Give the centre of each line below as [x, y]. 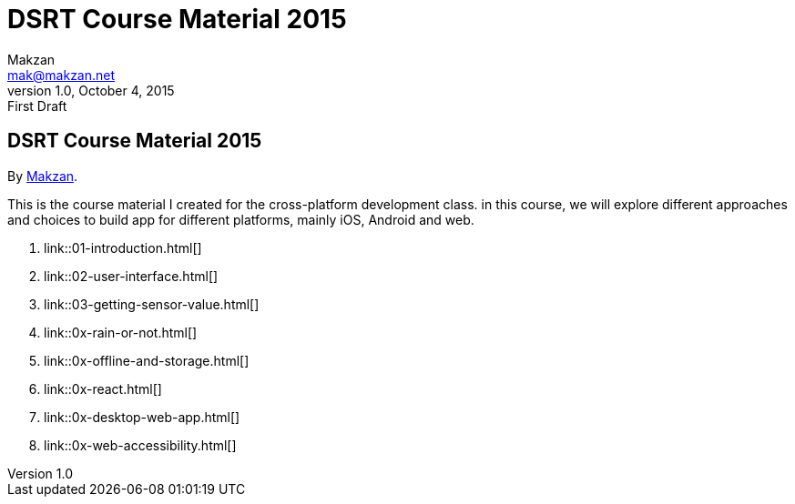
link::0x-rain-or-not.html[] [121, 332]
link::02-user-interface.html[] [131, 276]
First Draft [37, 106]
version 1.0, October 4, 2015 [91, 90]
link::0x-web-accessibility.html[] [140, 445]
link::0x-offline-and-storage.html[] [147, 360]
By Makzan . [43, 176]
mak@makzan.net [61, 75]
